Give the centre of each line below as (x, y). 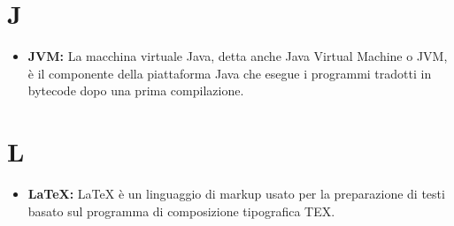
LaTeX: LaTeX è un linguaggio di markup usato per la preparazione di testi (236, 194)
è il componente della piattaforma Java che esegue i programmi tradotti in (230, 73)
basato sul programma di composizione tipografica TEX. (181, 211)
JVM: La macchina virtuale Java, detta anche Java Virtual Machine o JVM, (238, 56)
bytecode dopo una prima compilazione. (136, 90)
